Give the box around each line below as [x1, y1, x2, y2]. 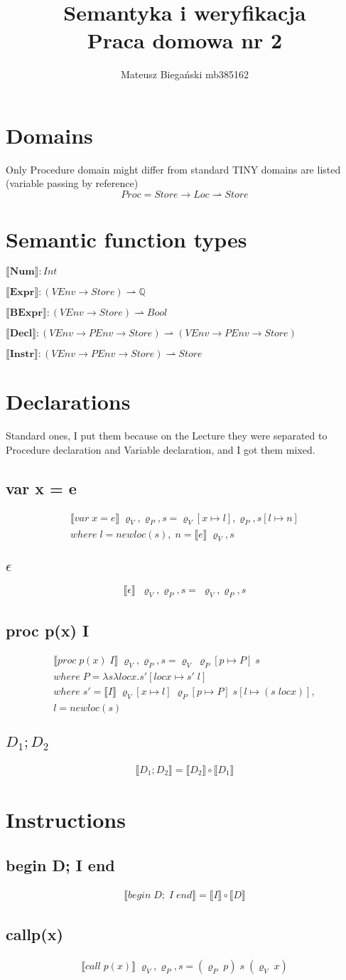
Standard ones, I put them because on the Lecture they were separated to [6, 428, 328, 443]
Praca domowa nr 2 [87, 26, 283, 55]
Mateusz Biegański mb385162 [121, 67, 249, 82]
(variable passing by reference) [6, 176, 139, 191]
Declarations [6, 387, 131, 416]
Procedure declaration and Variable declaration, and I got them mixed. [6, 442, 315, 457]
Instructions [6, 805, 126, 834]
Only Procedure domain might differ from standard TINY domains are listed [6, 161, 341, 176]
